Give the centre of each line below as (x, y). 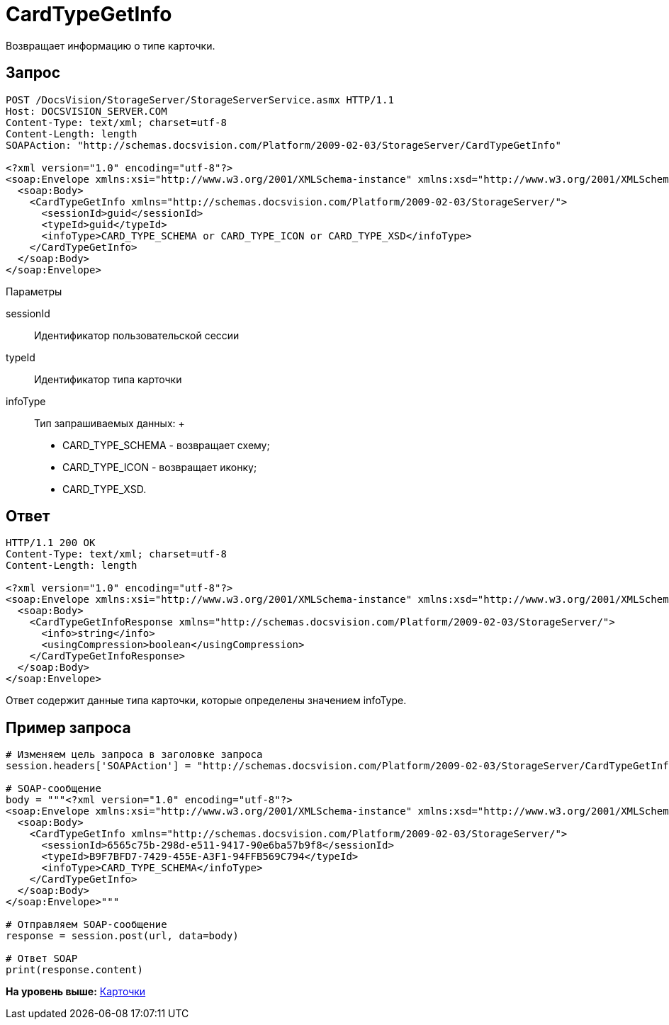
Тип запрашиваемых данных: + (109, 423)
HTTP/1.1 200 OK (51, 543)
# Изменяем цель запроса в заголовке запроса (134, 755)
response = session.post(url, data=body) (122, 936)
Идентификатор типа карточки (108, 379)
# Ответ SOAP (42, 959)
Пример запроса (68, 727)
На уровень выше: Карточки (76, 992)
